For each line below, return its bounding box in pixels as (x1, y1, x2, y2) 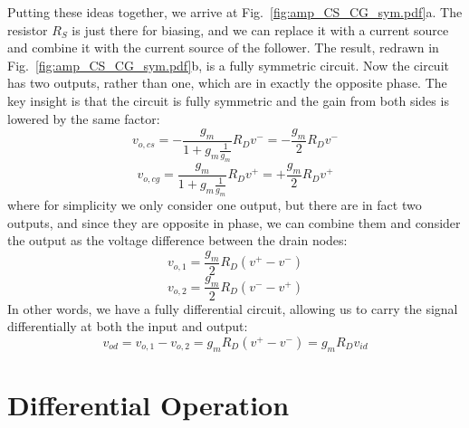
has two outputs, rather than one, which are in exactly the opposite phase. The (7, 73, 447, 92)
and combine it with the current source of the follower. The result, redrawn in (7, 38, 439, 57)
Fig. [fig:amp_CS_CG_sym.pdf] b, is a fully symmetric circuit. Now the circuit (7, 55, 449, 74)
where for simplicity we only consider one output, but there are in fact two (7, 195, 422, 214)
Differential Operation (7, 385, 290, 423)
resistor (7, 20, 48, 39)
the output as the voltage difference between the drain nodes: (7, 231, 348, 250)
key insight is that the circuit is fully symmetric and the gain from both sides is (7, 90, 449, 109)
